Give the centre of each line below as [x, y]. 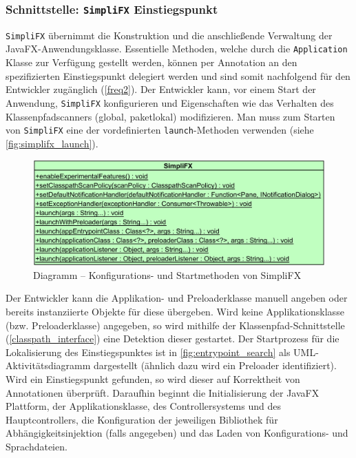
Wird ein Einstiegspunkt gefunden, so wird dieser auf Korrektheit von [153, 378]
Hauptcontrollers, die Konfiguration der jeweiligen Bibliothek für [142, 419]
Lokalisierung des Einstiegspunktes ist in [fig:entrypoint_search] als [148, 352]
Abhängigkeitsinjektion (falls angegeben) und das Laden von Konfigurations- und [177, 433]
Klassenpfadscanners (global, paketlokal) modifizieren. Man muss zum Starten [170, 116]
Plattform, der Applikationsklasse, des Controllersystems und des [143, 406]
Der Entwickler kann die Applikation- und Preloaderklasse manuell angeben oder [177, 298]
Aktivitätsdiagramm [48, 365]
